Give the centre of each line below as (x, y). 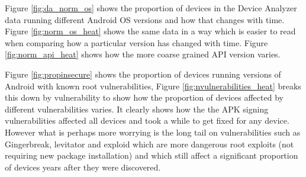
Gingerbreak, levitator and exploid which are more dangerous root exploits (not (149, 144)
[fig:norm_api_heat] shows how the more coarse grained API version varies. (143, 54)
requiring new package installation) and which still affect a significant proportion (152, 155)
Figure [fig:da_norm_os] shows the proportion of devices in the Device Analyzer (151, 8)
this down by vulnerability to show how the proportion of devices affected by (144, 97)
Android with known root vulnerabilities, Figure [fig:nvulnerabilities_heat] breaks (153, 86)
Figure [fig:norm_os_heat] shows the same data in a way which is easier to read (150, 31)
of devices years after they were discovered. (83, 167)
